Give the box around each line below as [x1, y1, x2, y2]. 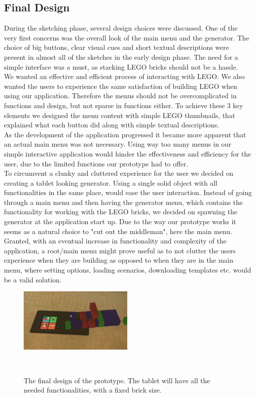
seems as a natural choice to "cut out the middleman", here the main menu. [4, 226, 232, 236]
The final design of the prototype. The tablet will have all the [24, 375, 210, 385]
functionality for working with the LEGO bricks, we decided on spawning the [4, 206, 237, 217]
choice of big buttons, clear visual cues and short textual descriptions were [4, 42, 229, 52]
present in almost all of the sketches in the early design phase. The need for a [4, 51, 238, 62]
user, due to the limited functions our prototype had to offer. [4, 158, 188, 168]
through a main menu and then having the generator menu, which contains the [4, 197, 243, 207]
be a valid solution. [4, 274, 62, 284]
